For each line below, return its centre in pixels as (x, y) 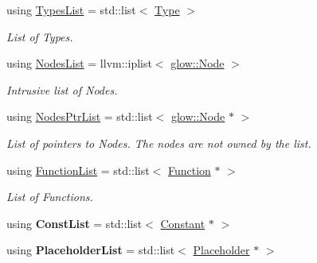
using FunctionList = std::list (78, 170)
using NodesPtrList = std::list (80, 116)
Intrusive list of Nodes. (62, 89)
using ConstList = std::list (74, 223)
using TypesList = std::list (71, 10)
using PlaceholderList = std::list (91, 250)
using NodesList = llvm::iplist (79, 63)
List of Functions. (50, 197)
